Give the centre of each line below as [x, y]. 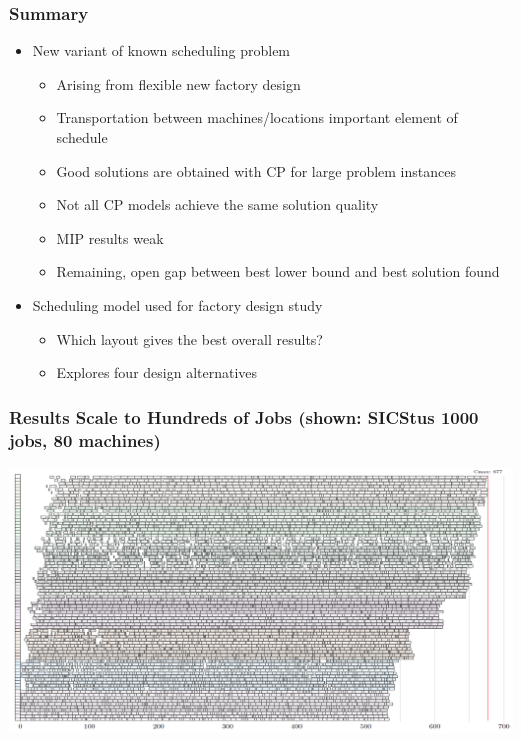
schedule [82, 137]
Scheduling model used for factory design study [177, 304]
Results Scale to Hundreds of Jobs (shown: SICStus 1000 [244, 416]
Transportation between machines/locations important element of [257, 117]
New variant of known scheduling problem [161, 50]
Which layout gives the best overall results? [189, 338]
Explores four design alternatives [157, 372]
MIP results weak [110, 237]
